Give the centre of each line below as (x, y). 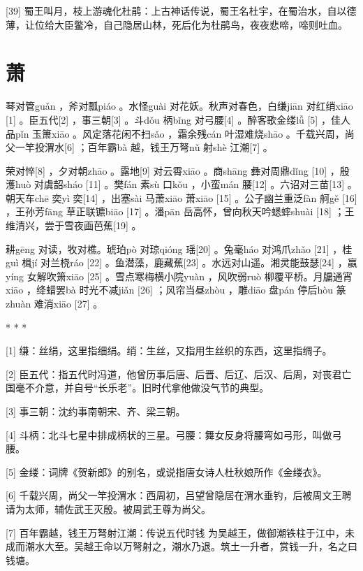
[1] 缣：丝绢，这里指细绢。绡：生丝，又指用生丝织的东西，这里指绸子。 (169, 350)
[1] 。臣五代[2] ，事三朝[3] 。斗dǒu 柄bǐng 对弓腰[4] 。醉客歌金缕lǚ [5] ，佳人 (178, 119)
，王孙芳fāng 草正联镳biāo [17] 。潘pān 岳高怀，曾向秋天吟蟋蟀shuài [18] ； (175, 211)
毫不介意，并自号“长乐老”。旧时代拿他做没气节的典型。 (142, 388)
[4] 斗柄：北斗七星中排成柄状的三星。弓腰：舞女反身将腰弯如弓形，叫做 (169, 434)
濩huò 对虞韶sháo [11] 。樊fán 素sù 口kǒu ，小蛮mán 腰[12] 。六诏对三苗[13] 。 (181, 184)
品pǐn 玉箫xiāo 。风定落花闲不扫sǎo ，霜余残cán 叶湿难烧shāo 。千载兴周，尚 (180, 133)
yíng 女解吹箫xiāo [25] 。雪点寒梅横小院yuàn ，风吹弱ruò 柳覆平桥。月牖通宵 (179, 276)
